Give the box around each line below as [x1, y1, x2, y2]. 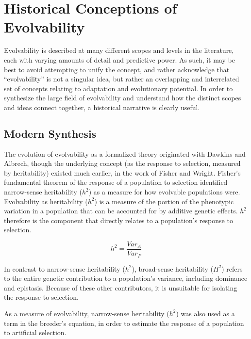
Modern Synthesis [4, 126, 97, 141]
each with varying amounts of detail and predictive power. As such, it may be [4, 54, 235, 65]
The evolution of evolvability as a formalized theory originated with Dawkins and [4, 148, 246, 159]
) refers [221, 263, 243, 274]
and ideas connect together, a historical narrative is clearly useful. [4, 102, 200, 112]
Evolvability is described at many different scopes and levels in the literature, [4, 45, 234, 55]
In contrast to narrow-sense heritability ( [4, 263, 125, 274]
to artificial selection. [4, 327, 67, 338]
